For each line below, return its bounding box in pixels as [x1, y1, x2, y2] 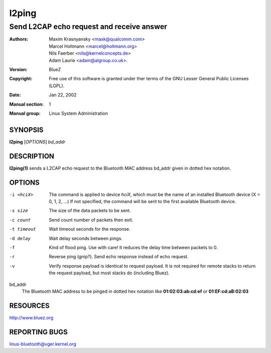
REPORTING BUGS [9, 327, 68, 336]
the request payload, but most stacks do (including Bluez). [49, 270, 170, 276]
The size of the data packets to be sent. [49, 208, 131, 214]
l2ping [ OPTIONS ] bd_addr [9, 138, 66, 145]
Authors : [9, 36, 29, 42]
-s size [9, 208, 29, 214]
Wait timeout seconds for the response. [49, 226, 130, 232]
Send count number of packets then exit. [49, 217, 133, 223]
